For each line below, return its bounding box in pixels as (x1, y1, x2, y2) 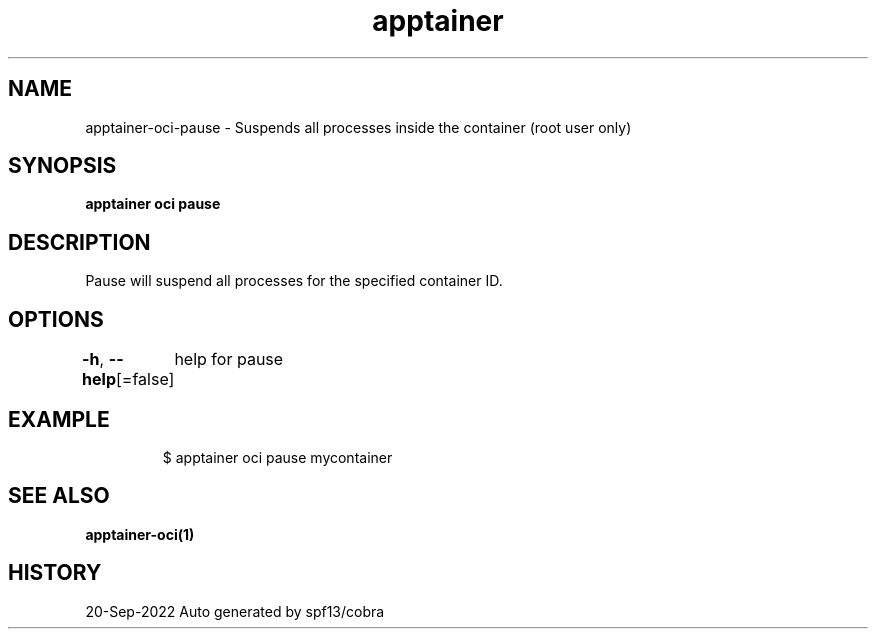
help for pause (174, 349, 284, 370)
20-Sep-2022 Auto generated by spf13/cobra (85, 602, 385, 620)
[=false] (116, 369, 175, 390)
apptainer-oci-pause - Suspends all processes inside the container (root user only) (85, 118, 632, 136)
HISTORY (8, 560, 102, 586)
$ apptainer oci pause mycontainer (162, 448, 393, 466)
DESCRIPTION (8, 229, 151, 255)
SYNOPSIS (8, 153, 117, 179)
